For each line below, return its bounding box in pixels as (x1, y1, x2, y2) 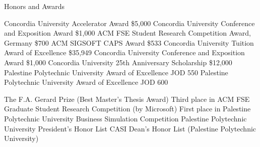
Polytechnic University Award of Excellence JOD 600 (4, 77, 168, 87)
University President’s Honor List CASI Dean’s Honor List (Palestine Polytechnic (4, 123, 256, 133)
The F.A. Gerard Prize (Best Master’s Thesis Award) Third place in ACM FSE (4, 93, 250, 104)
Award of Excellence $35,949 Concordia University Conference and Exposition (4, 47, 245, 58)
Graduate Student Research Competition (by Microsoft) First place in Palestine (4, 103, 251, 114)
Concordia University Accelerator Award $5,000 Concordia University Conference (4, 18, 255, 28)
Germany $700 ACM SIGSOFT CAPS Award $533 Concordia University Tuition (4, 37, 254, 48)
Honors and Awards (4, 1, 65, 11)
